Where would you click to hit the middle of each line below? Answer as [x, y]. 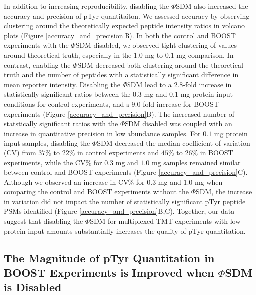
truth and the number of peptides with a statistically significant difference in [121, 74]
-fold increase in [207, 84]
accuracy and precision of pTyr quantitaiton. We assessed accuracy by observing [127, 16]
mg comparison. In [205, 55]
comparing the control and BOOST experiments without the [97, 192]
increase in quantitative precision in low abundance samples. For [102, 133]
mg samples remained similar [196, 162]
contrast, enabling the [37, 65]
